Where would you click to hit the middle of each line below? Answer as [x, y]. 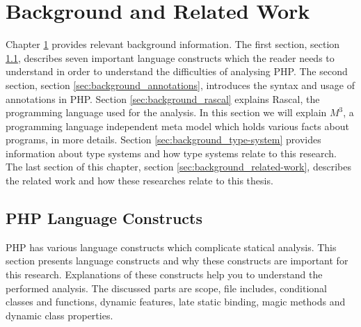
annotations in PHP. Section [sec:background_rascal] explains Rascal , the [163, 98]
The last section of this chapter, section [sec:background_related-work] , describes [178, 167]
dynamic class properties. [59, 315]
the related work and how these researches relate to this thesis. [139, 181]
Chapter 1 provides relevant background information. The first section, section [173, 44]
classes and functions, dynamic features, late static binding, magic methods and [176, 302]
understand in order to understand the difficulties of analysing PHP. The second [177, 71]
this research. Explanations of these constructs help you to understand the [164, 274]
